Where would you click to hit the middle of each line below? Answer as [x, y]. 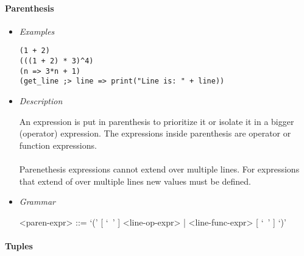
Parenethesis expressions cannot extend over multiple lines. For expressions [159, 169]
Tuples [19, 245]
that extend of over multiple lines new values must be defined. [135, 181]
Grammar [37, 201]
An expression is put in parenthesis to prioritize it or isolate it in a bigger [157, 121]
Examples [37, 31]
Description [41, 101]
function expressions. [58, 145]
